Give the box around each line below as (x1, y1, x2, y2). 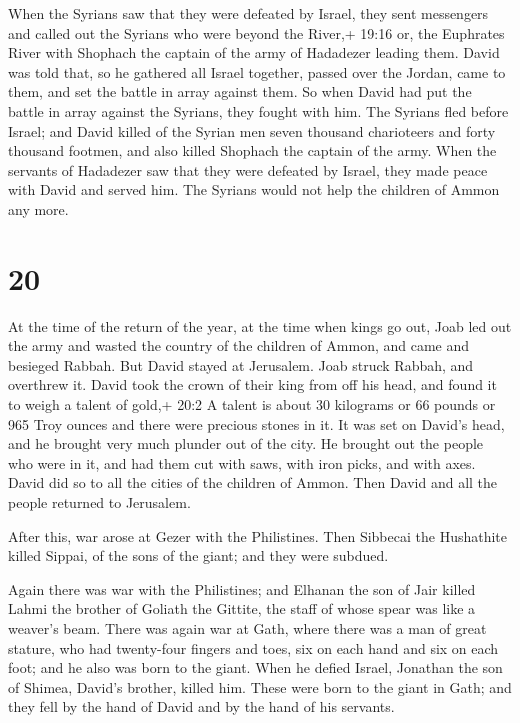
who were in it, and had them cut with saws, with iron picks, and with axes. (8, 452, 476, 473)
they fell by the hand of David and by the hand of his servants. (8, 696, 395, 717)
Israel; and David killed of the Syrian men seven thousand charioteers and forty (8, 120, 496, 141)
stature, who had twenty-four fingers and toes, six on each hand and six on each (8, 637, 499, 658)
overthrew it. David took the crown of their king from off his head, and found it (8, 374, 497, 395)
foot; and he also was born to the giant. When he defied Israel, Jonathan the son (8, 657, 503, 678)
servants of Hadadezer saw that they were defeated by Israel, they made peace (8, 159, 488, 180)
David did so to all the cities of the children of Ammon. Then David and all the (8, 472, 498, 493)
